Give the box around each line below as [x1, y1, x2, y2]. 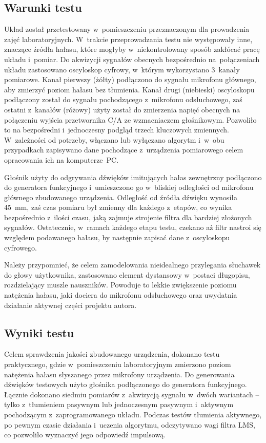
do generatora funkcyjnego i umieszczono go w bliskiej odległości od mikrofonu [4, 182, 254, 192]
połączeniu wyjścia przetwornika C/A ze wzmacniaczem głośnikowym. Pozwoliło [4, 114, 257, 125]
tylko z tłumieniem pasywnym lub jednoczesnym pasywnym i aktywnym [4, 399, 234, 410]
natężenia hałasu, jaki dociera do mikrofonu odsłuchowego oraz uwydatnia [4, 290, 237, 300]
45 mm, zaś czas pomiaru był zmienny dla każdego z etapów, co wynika [4, 202, 232, 213]
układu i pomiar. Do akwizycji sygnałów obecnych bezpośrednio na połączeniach [4, 53, 260, 64]
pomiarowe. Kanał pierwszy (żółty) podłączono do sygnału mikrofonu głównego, [4, 74, 256, 85]
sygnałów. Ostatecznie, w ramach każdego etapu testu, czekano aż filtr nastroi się [4, 222, 261, 233]
